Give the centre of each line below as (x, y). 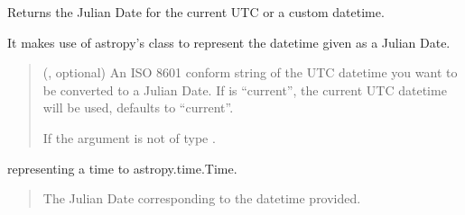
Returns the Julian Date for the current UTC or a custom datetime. (196, 12)
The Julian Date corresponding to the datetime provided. (202, 198)
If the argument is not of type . (129, 137)
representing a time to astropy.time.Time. (122, 168)
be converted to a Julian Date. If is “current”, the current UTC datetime (245, 90)
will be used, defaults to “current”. (138, 107)
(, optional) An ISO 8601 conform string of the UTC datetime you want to (250, 72)
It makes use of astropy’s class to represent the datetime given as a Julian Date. (229, 42)
